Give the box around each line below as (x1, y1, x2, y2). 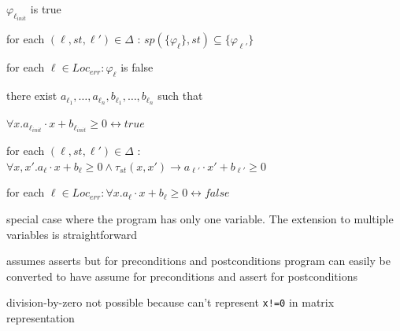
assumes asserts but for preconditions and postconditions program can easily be (6, 252, 391, 269)
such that (157, 87, 203, 104)
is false (120, 59, 154, 75)
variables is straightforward (6, 226, 138, 242)
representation (6, 310, 75, 325)
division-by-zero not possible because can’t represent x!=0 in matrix (6, 294, 335, 311)
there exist (6, 87, 57, 104)
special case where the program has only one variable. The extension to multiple (6, 210, 394, 226)
